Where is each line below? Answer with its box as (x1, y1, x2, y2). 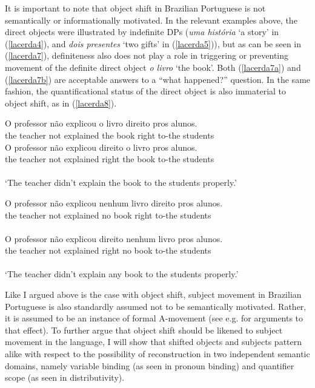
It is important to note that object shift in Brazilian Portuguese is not (5, 2, 266, 14)
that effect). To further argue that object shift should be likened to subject (5, 323, 283, 336)
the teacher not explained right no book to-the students (5, 244, 211, 257)
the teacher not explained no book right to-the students (5, 208, 211, 221)
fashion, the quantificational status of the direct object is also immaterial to (5, 85, 287, 97)
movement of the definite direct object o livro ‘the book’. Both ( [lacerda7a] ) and (5, 61, 301, 73)
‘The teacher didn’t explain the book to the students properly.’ (5, 176, 237, 189)
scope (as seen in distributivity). (5, 371, 125, 384)
